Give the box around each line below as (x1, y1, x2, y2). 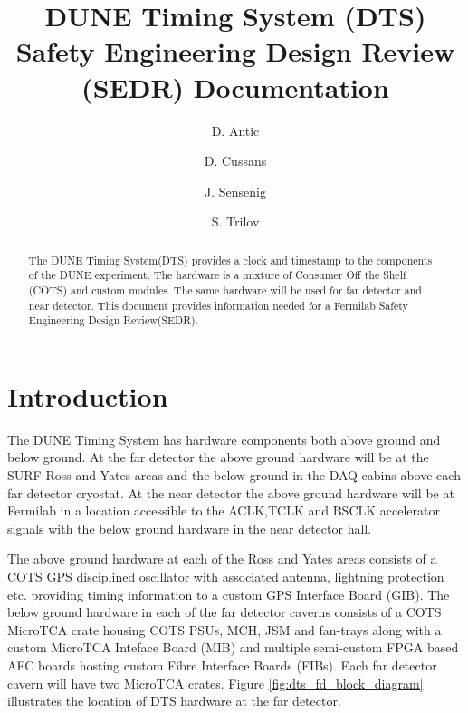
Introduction (7, 377, 168, 414)
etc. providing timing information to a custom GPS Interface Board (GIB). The (7, 584, 450, 603)
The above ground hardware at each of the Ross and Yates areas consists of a (7, 549, 437, 568)
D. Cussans (204, 151, 267, 170)
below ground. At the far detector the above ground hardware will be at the (7, 448, 429, 467)
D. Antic (211, 120, 260, 140)
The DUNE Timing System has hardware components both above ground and (7, 429, 441, 448)
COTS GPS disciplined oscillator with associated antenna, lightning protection (7, 567, 444, 586)
